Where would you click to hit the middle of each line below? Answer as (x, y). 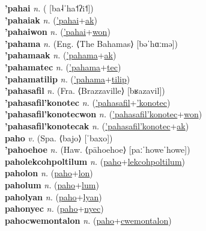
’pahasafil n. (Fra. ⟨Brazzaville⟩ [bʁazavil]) (85, 91)
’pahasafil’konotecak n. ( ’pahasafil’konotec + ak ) (97, 125)
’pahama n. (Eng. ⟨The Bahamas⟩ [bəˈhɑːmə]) (92, 43)
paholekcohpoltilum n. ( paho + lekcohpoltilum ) (95, 161)
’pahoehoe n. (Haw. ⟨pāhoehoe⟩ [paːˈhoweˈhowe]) (98, 149)
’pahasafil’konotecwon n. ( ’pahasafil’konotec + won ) (104, 114)
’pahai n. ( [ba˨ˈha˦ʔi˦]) (49, 8)
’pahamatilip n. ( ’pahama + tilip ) (68, 79)
